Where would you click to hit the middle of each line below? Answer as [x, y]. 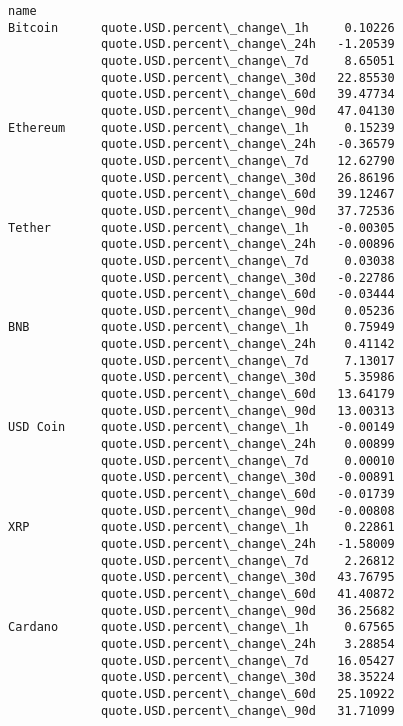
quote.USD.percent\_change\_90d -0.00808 [248, 510]
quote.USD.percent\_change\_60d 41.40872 [248, 593]
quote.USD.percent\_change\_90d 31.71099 [248, 710]
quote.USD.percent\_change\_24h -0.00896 [248, 244]
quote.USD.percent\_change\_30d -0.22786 [248, 277]
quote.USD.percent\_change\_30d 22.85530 [248, 77]
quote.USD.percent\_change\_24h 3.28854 [248, 643]
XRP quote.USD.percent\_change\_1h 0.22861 [201, 527]
